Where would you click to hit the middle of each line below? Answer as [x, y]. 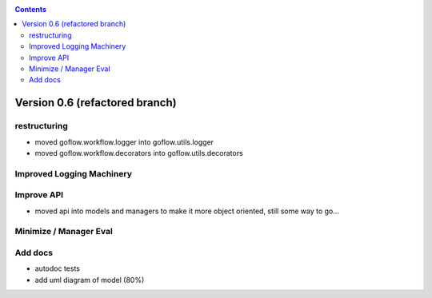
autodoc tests [57, 268]
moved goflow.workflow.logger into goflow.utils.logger [124, 142]
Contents [31, 9]
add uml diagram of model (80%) [90, 280]
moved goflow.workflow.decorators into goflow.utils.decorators [139, 153]
